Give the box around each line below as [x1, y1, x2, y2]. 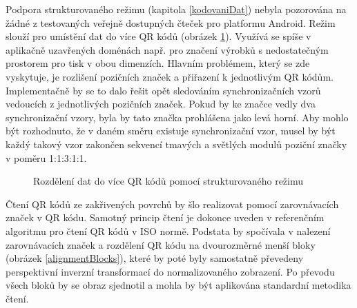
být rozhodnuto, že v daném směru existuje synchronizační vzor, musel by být [6, 123, 336, 138]
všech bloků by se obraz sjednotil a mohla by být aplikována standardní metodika [6, 278, 351, 292]
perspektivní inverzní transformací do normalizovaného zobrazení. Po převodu [6, 264, 335, 278]
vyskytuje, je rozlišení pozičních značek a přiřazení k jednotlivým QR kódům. [6, 69, 334, 83]
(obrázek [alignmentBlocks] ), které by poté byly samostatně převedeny [6, 251, 304, 265]
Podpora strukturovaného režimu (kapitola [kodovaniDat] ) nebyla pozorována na [6, 2, 347, 16]
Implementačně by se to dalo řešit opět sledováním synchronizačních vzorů [6, 83, 321, 97]
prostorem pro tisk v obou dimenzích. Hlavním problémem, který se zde [6, 56, 310, 70]
